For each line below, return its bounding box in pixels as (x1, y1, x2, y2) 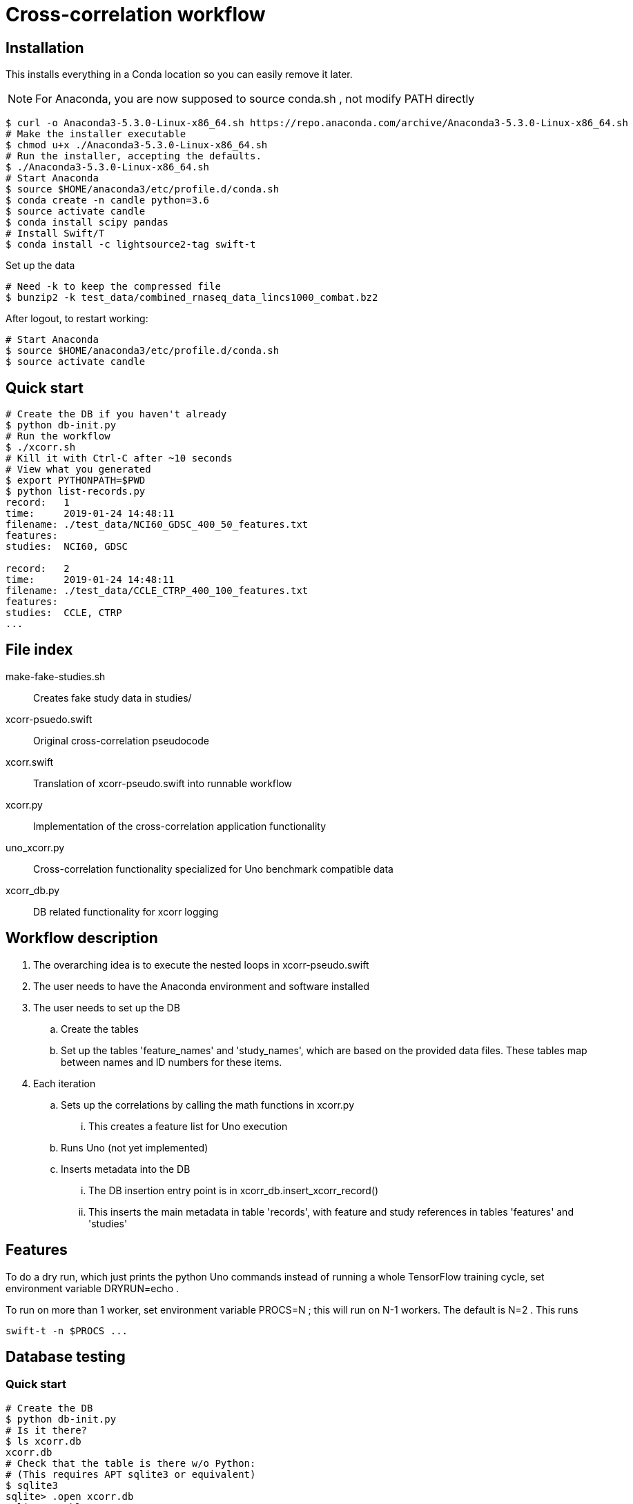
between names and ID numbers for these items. (61, 1056, 282, 1068)
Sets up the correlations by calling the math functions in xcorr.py (61, 1098, 355, 1111)
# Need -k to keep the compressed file (6, 281, 221, 293)
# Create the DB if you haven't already (6, 408, 227, 420)
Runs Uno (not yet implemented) (61, 1141, 208, 1154)
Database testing (6, 1347, 126, 1365)
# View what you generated (6, 464, 151, 475)
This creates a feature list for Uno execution (88, 1120, 288, 1132)
